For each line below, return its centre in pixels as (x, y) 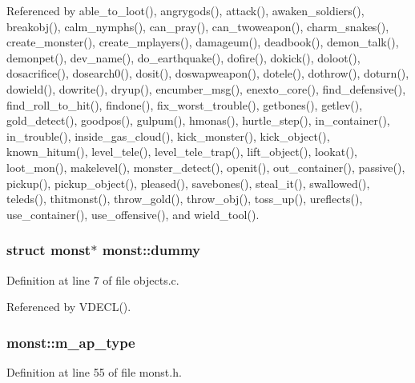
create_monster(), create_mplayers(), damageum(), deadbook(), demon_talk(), (203, 42)
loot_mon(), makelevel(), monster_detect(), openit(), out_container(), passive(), (206, 167)
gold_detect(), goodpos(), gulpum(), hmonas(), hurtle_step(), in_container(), (198, 120)
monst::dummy (151, 250)
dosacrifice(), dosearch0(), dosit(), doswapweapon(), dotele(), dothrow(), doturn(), (208, 73)
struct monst (49, 250)
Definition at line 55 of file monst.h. (94, 371)
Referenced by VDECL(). (69, 307)
